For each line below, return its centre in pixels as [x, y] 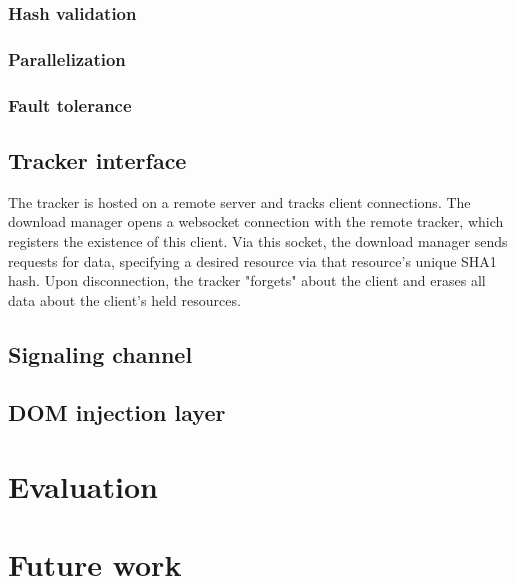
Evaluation [83, 486]
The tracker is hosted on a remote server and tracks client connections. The [239, 201]
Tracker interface [97, 159]
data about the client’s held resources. [124, 299]
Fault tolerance [70, 104]
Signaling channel [100, 353]
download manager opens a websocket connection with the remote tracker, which [256, 221]
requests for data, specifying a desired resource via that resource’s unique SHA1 [252, 260]
